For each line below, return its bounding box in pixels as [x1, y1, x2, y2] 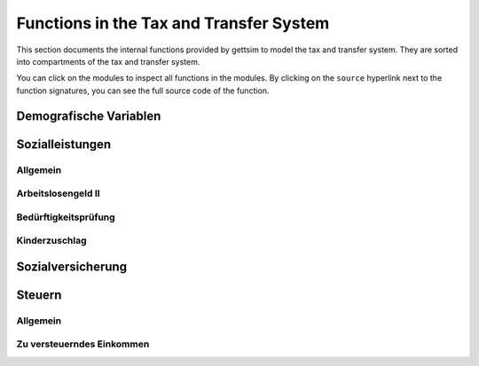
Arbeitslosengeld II [16, 187, 101, 199]
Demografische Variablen [16, 108, 161, 123]
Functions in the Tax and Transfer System [16, 13, 330, 33]
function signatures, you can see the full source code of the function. [16, 85, 270, 96]
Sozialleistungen [16, 136, 112, 152]
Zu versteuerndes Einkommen [16, 338, 150, 350]
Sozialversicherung [16, 259, 128, 274]
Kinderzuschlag [16, 235, 88, 247]
